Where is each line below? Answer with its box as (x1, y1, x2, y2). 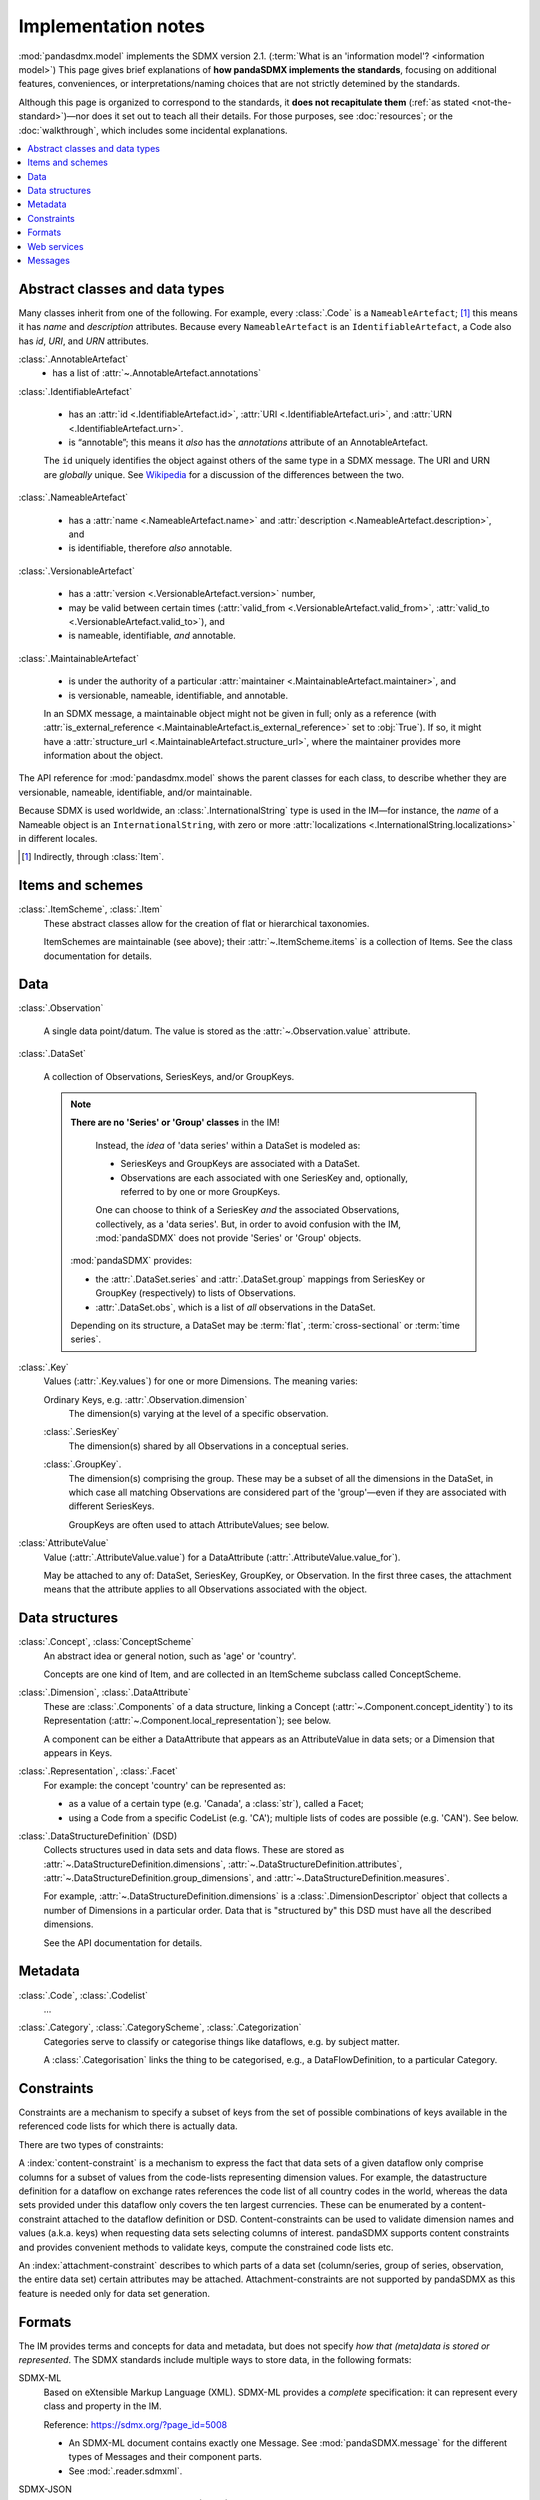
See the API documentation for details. (43, 1936, 203, 1949)
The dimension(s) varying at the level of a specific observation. (68, 1408, 329, 1419)
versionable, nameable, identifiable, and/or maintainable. (18, 786, 253, 798)
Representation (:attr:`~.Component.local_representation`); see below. (43, 1715, 332, 1727)
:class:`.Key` (18, 1361, 69, 1373)
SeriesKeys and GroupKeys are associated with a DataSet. (120, 1158, 360, 1170)
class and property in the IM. (43, 2400, 162, 2412)
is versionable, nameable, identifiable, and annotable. (68, 689, 289, 701)
